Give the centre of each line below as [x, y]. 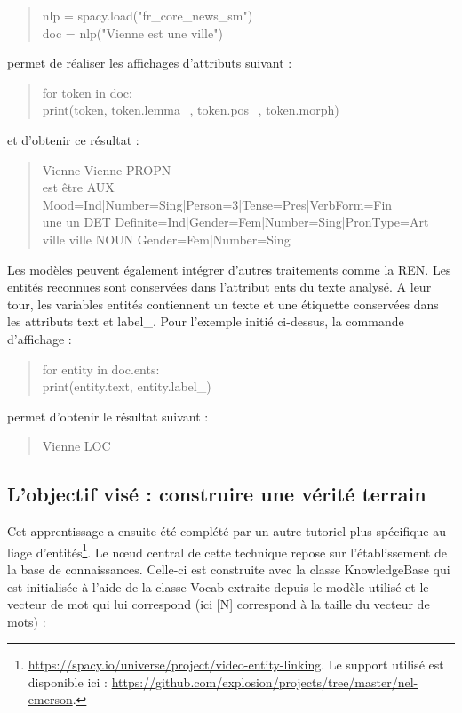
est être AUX [78, 187]
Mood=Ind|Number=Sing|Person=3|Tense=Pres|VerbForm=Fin [217, 204]
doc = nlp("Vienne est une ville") [132, 32]
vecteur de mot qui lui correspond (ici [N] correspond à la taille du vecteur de [219, 604]
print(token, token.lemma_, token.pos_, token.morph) [191, 110]
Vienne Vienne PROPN [107, 169]
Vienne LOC [76, 446]
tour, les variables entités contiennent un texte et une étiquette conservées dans [223, 304]
